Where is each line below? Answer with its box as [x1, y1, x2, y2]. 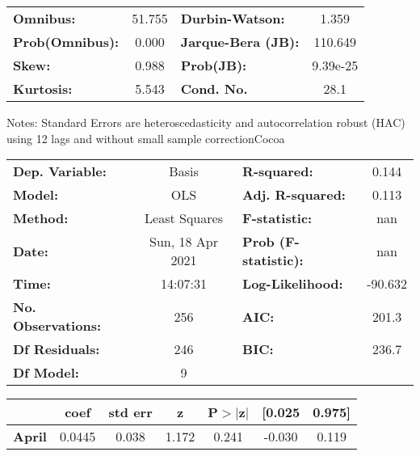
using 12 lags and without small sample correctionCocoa [6, 129, 285, 146]
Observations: [13, 316, 102, 336]
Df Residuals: [13, 340, 100, 359]
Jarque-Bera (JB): [180, 32, 300, 51]
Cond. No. [180, 79, 248, 98]
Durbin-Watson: [180, 9, 285, 27]
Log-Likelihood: [242, 274, 343, 293]
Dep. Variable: [13, 162, 107, 181]
